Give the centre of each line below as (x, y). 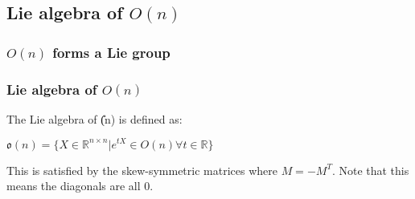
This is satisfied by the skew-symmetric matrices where (142, 170)
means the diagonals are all (74, 186)
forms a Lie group (111, 52)
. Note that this (370, 170)
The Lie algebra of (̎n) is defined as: (95, 118)
